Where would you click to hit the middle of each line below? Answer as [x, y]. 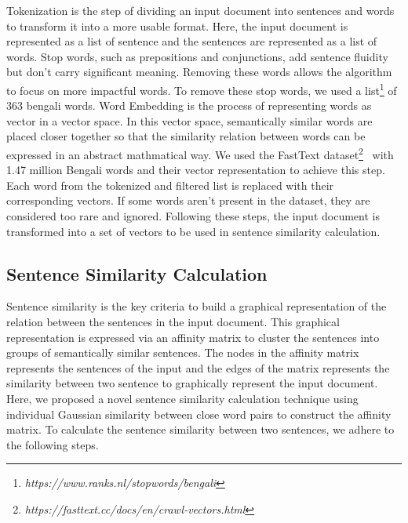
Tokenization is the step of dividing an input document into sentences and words [200, 10]
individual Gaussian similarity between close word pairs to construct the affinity [199, 414]
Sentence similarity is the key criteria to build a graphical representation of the [197, 306]
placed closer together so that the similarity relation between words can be [186, 136]
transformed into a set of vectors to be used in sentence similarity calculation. [193, 231]
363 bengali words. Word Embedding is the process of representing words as [189, 105]
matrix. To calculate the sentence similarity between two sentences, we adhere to [200, 429]
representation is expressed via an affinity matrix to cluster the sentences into [193, 337]
